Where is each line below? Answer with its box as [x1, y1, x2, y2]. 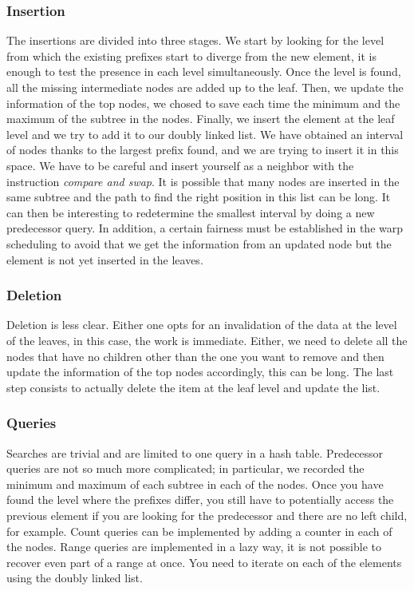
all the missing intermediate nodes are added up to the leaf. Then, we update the [6, 79, 404, 95]
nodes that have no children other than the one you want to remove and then [6, 347, 384, 364]
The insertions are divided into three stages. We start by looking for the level [6, 32, 384, 49]
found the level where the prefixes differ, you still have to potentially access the [6, 491, 394, 508]
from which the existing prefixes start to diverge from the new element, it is [6, 47, 377, 64]
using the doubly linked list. [6, 569, 143, 586]
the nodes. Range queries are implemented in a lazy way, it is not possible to [6, 538, 382, 555]
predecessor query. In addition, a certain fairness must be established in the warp [6, 220, 403, 236]
